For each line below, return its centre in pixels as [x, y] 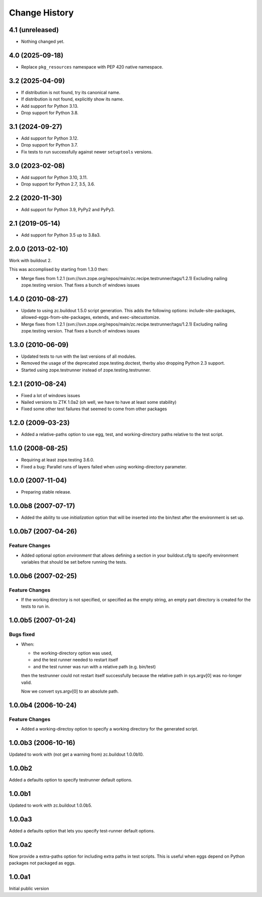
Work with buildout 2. [30, 260]
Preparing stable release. [46, 492]
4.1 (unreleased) [34, 30]
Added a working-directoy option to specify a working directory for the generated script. [110, 729]
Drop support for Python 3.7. [49, 145]
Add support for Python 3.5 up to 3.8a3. [61, 235]
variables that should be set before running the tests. [74, 562]
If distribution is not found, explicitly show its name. [73, 99]
